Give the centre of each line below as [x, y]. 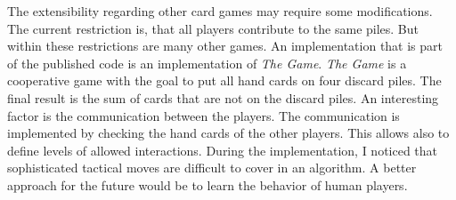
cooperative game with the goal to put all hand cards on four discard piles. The [224, 80]
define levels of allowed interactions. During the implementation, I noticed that [223, 150]
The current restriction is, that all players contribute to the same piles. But [213, 28]
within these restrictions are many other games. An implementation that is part [225, 46]
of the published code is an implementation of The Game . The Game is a [207, 63]
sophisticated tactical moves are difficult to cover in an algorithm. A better [212, 168]
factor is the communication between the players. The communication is [204, 115]
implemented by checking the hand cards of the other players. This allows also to [228, 133]
